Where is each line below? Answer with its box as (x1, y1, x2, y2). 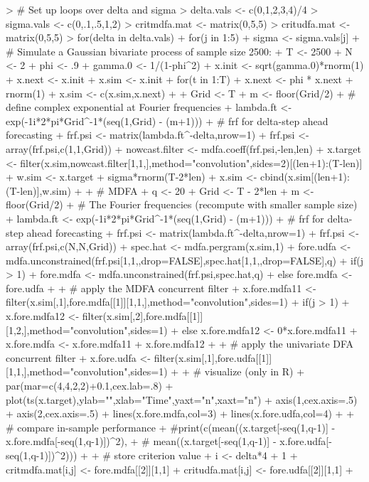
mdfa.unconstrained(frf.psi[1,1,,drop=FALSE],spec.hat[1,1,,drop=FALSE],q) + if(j (6, 252, 364, 267)
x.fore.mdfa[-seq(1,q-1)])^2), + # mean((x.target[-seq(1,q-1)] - (6, 434, 277, 449)
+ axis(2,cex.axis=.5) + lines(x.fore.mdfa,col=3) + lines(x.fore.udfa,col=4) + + (6, 406, 355, 421)
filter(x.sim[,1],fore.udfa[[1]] (154, 350, 272, 365)
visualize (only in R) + (204, 364, 305, 379)
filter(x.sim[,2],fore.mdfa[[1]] (82, 309, 203, 323)
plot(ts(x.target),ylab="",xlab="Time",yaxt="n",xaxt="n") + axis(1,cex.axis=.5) (6, 392, 358, 407)
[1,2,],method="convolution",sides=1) (6, 322, 168, 337)
